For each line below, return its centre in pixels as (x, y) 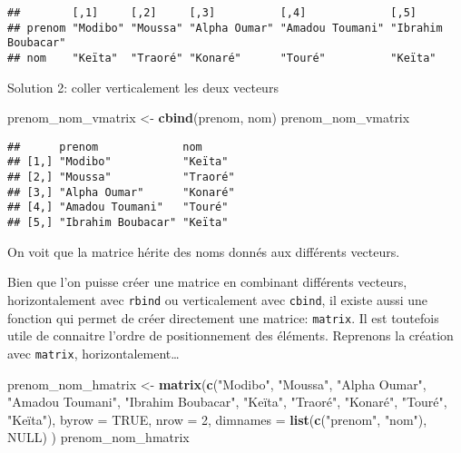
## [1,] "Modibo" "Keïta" (118, 162)
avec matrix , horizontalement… (93, 353)
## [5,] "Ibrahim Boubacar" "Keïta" (118, 223)
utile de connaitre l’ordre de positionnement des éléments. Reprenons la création (230, 335)
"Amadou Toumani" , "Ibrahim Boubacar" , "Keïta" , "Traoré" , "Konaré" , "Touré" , (227, 402)
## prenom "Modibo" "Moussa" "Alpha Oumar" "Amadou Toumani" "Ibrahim (225, 28)
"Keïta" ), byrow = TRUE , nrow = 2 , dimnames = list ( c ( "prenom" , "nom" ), (217, 419)
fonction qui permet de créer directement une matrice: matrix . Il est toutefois (223, 317)
